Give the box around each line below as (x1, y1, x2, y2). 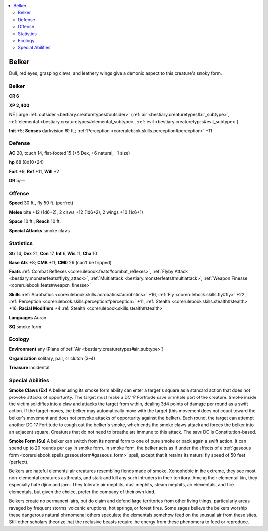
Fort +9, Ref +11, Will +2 (9, 168, 59, 174)
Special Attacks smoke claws (9, 227, 70, 233)
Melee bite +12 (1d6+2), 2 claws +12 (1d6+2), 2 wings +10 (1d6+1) (9, 209, 143, 215)
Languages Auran (9, 314, 47, 320)
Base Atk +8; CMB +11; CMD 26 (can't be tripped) (9, 260, 112, 265)
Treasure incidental (9, 365, 50, 371)
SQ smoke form (9, 324, 42, 330)
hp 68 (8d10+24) (9, 159, 44, 165)
